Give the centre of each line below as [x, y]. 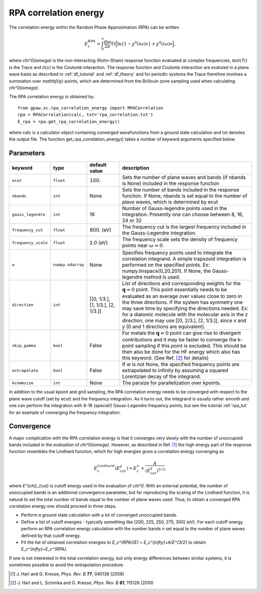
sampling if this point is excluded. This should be [191, 346]
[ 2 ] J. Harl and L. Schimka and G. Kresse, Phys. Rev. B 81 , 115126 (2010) [82, 583]
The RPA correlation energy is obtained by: [52, 97]
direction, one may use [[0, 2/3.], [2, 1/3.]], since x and [184, 321]
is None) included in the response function [171, 183]
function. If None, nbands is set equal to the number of [185, 196]
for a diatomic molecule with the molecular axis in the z [185, 315]
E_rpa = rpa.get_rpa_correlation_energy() [69, 121]
